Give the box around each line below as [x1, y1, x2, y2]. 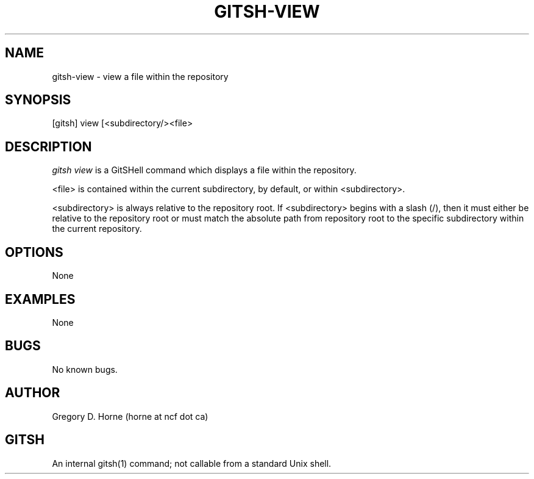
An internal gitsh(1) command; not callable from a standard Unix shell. [52, 458, 332, 469]
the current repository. [52, 223, 142, 234]
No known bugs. [52, 364, 118, 375]
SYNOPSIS [5, 92, 71, 108]
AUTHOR [5, 385, 60, 401]
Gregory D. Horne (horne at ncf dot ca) [52, 411, 208, 422]
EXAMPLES [5, 291, 76, 307]
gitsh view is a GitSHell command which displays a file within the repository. [52, 165, 357, 176]
